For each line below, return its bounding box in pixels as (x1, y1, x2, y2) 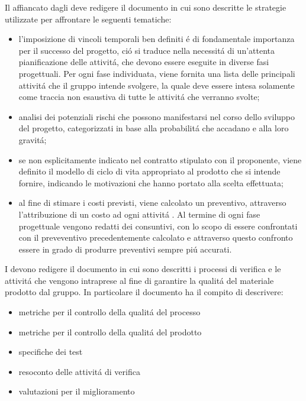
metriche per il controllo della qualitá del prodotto (18, 325, 202, 338)
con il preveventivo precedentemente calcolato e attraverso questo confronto (18, 231, 293, 244)
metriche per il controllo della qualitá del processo (18, 306, 201, 318)
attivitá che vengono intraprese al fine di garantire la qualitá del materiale (5, 274, 274, 286)
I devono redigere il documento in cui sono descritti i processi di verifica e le (5, 263, 281, 275)
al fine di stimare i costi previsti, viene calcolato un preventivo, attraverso (18, 196, 286, 209)
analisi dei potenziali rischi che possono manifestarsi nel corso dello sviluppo (18, 110, 295, 122)
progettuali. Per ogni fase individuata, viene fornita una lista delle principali (18, 67, 295, 79)
